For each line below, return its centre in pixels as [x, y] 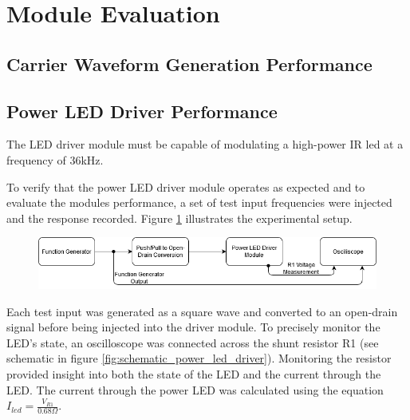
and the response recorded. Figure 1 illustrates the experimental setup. [179, 218]
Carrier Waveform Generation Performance [189, 63]
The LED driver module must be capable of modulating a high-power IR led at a [205, 144]
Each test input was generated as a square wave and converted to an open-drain [202, 311]
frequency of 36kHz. [55, 159]
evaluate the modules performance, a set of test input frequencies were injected [199, 202]
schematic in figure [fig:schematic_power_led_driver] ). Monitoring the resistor [199, 358]
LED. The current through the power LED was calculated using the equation [195, 389]
